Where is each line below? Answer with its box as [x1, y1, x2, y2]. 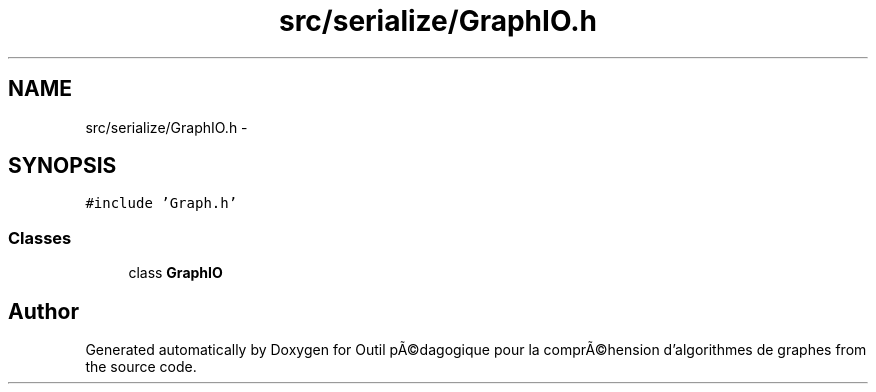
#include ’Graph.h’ [85, 195, 238, 212]
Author [8, 298, 79, 324]
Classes [8, 227, 72, 248]
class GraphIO [128, 264, 223, 282]
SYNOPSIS [8, 153, 117, 179]
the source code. [85, 358, 197, 376]
